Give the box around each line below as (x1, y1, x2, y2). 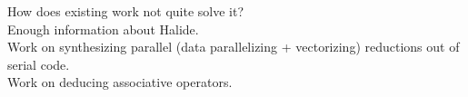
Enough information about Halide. (7, 19, 199, 38)
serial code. (7, 54, 70, 73)
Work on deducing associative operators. (7, 73, 233, 92)
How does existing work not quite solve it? (7, 2, 244, 20)
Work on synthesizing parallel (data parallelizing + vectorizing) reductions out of (7, 37, 460, 56)
